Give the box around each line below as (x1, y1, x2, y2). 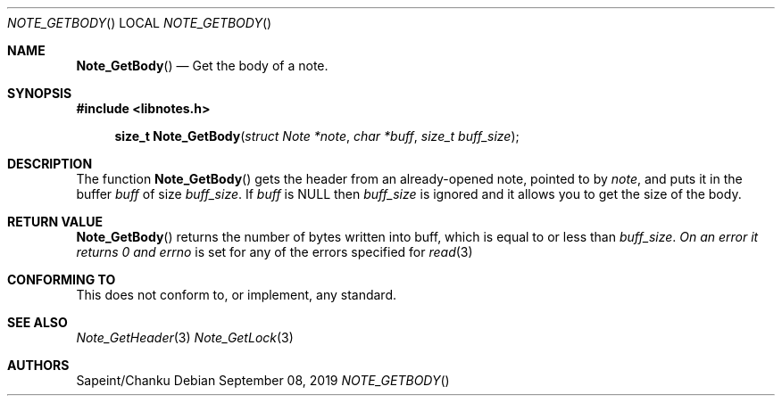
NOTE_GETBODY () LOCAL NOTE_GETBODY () (7, 15, 272, 30)
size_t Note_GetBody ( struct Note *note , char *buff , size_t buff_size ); (114, 128, 520, 144)
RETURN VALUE (7, 214, 103, 229)
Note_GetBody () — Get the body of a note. (76, 58, 329, 73)
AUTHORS (7, 358, 70, 373)
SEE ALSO (7, 315, 68, 330)
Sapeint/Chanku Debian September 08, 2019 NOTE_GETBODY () (76, 373, 450, 388)
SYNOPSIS (7, 86, 72, 101)
